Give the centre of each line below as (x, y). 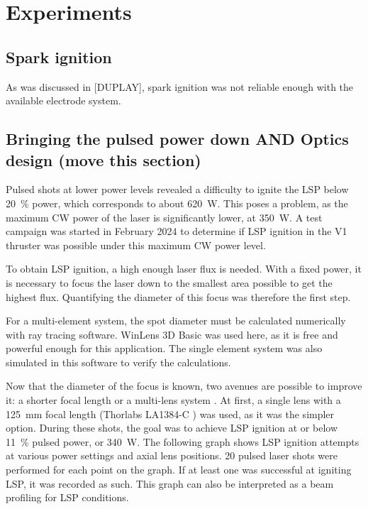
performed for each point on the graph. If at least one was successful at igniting (179, 470)
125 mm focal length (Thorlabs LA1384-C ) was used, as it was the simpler (170, 414)
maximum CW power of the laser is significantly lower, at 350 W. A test (164, 217)
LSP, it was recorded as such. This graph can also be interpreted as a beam (170, 483)
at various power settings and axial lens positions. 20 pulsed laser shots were (172, 455)
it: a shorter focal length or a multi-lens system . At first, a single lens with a (173, 400)
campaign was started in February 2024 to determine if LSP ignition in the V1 (177, 231)
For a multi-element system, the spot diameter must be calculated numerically (176, 321)
